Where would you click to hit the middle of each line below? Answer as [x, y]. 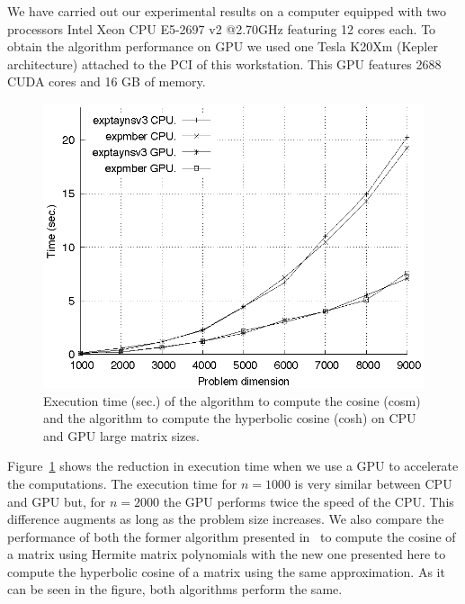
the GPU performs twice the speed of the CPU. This [309, 501]
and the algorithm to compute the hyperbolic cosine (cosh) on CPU [230, 418]
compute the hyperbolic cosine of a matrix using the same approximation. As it [226, 571]
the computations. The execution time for [122, 483]
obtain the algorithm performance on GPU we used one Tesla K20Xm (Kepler [223, 46]
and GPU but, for [57, 501]
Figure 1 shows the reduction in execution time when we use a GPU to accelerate [233, 466]
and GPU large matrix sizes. [121, 435]
